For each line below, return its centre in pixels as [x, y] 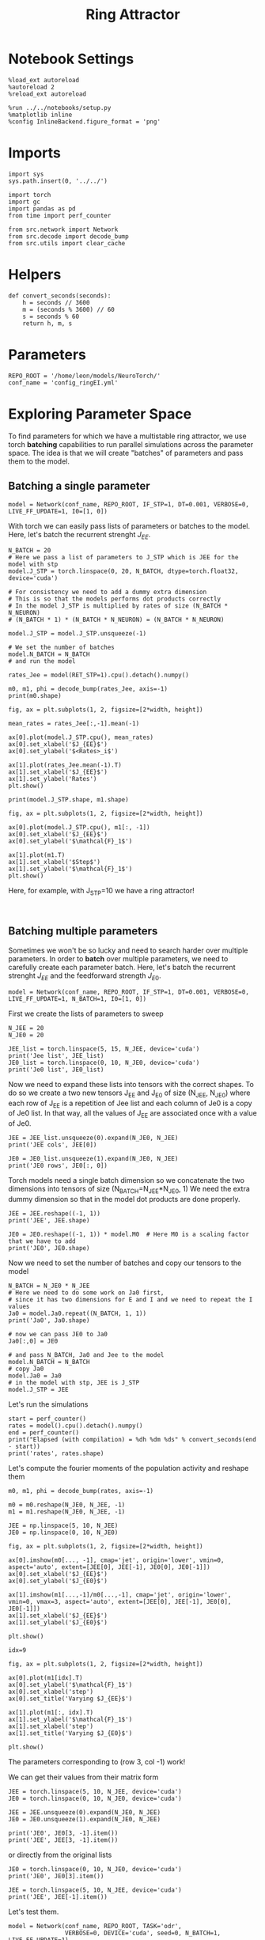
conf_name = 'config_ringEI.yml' [63, 383]
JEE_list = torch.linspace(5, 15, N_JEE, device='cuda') [104, 1049]
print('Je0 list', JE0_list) [56, 1070]
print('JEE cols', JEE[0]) [53, 1145]
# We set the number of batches [61, 648]
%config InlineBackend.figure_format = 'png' [84, 121]
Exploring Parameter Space [100, 414]
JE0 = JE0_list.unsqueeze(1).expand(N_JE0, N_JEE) [93, 1159]
